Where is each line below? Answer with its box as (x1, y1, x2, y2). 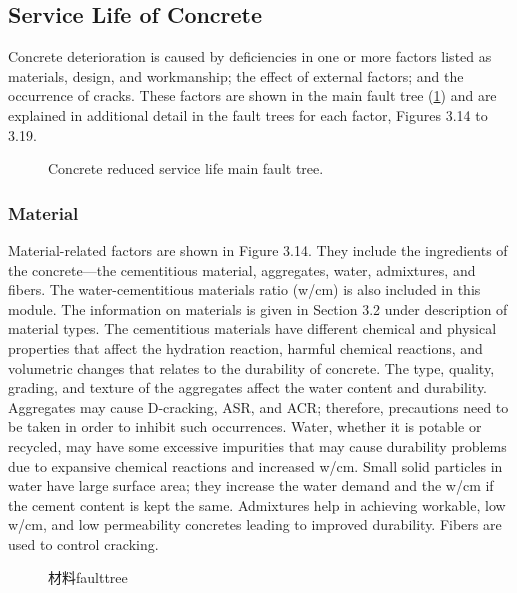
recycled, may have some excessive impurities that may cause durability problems (8, 435, 507, 456)
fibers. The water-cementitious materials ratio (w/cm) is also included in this (8, 279, 481, 300)
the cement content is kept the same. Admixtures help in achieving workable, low (8, 494, 506, 515)
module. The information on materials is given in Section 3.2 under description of (8, 298, 508, 319)
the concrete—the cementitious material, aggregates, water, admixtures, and (8, 259, 476, 280)
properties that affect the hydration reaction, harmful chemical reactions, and (8, 337, 483, 358)
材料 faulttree (48, 567, 128, 588)
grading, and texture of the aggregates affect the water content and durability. (8, 377, 488, 398)
